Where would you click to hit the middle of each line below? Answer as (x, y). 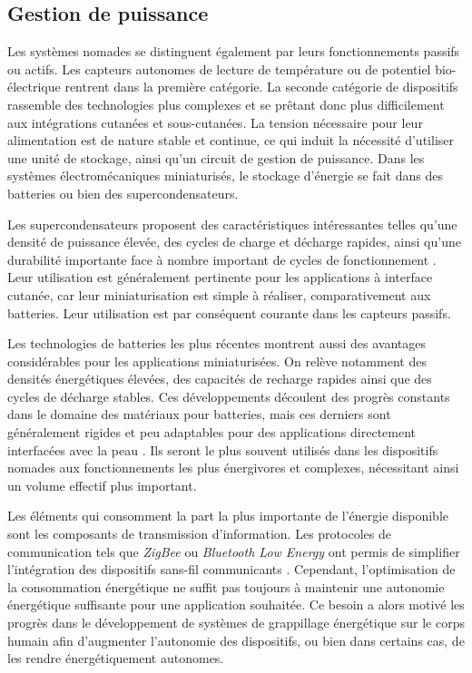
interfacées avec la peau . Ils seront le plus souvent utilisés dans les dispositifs (223, 449)
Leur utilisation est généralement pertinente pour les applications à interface (220, 277)
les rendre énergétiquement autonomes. (116, 658)
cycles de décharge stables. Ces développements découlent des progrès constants (229, 396)
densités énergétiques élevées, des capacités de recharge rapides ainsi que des (220, 379)
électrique (34, 87)
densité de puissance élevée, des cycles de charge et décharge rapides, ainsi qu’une (234, 242)
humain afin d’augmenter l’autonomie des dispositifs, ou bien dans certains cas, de (236, 640)
